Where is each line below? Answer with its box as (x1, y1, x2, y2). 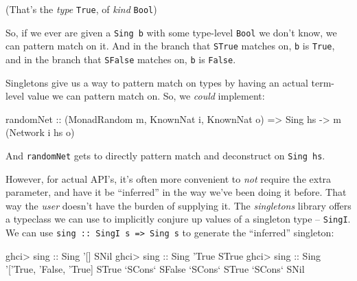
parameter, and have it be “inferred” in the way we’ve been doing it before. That (5, 185, 347, 199)
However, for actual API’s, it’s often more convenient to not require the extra (5, 171, 332, 186)
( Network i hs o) (5, 125, 75, 139)
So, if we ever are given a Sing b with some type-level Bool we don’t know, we (5, 25, 337, 39)
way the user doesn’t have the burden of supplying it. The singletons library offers (5, 198, 352, 212)
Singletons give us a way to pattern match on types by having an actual (5, 75, 308, 89)
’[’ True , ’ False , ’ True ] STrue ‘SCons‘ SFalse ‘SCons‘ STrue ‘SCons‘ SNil (5, 262, 305, 276)
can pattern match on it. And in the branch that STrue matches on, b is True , (5, 38, 335, 53)
